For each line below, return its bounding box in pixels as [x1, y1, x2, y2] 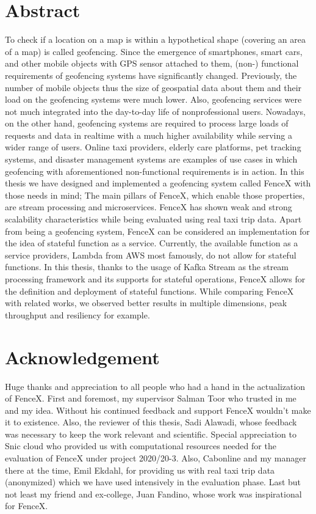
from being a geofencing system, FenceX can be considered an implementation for [5, 224, 310, 237]
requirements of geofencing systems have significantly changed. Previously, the [5, 68, 297, 81]
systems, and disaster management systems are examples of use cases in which [5, 153, 298, 166]
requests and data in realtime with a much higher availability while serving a [5, 128, 292, 141]
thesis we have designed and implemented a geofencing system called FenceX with [5, 177, 311, 189]
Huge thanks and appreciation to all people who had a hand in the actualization [5, 380, 306, 392]
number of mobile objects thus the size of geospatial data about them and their [5, 81, 302, 94]
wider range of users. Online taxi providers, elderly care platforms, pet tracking [5, 141, 301, 153]
